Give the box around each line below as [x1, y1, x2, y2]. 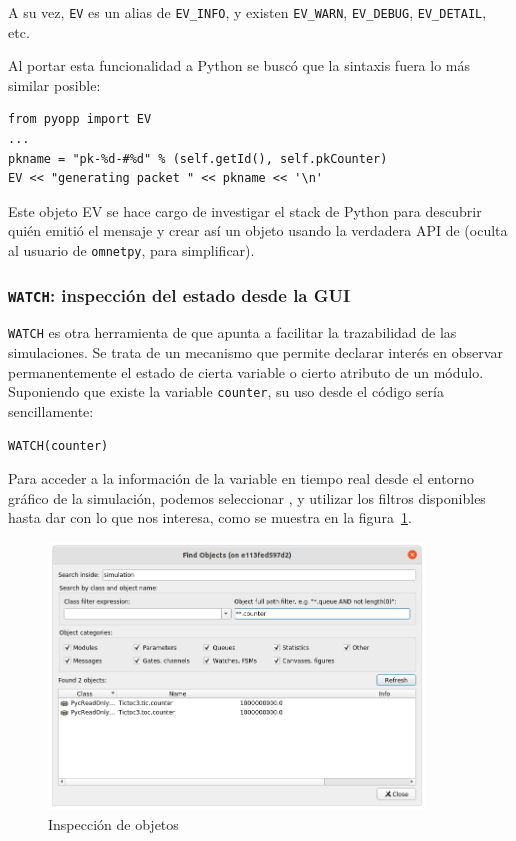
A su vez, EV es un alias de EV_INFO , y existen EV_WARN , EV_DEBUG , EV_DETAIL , [8, 2, 487, 22]
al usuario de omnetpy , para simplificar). [8, 240, 255, 260]
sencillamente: [8, 400, 94, 421]
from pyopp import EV [8, 112, 152, 127]
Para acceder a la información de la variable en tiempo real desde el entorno [8, 468, 474, 489]
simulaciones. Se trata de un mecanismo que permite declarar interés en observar [8, 342, 503, 363]
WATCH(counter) [8, 438, 109, 453]
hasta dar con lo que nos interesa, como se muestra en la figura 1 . [8, 507, 412, 528]
